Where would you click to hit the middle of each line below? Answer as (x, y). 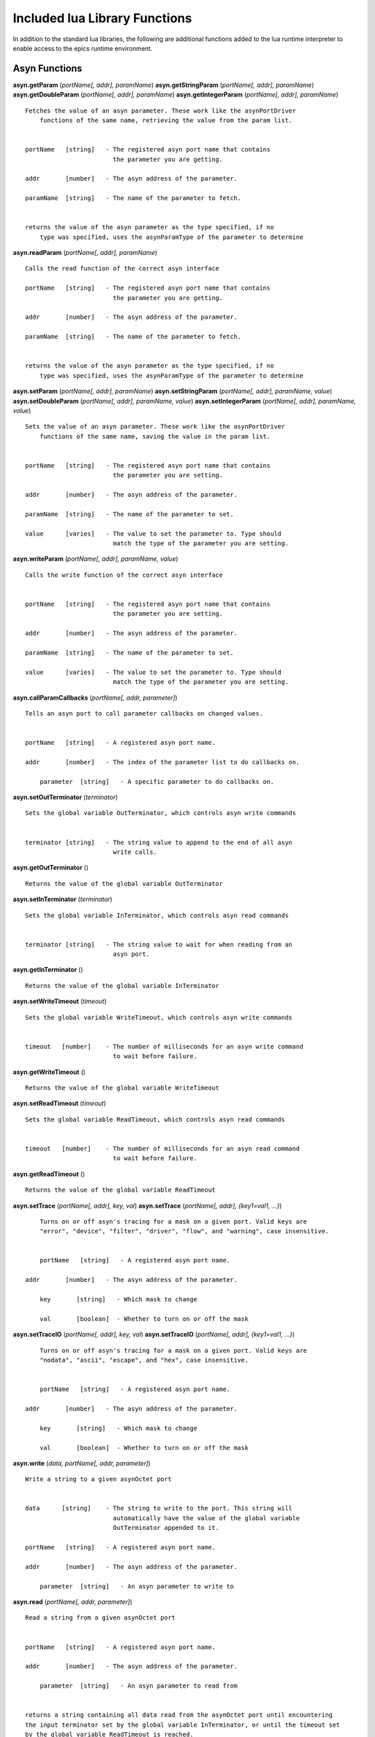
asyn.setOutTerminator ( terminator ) (65, 797)
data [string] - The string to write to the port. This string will (159, 1508)
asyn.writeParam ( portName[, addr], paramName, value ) (95, 559)
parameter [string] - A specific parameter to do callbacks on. (157, 781)
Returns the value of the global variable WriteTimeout (122, 1088)
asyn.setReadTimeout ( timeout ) (60, 1103)
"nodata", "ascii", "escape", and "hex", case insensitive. (144, 1360)
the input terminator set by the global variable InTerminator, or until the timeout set (183, 1724)
